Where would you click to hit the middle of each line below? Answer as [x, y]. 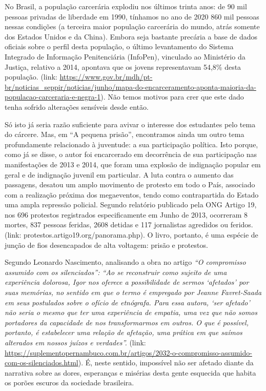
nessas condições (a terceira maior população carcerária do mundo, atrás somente [132, 26]
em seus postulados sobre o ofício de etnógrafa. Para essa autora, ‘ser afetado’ [127, 302]
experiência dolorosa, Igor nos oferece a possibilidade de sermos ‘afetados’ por [127, 282]
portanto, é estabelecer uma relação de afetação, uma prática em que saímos [124, 332]
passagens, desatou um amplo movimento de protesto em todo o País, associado [130, 184]
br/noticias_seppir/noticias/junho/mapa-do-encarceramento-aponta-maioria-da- [130, 86]
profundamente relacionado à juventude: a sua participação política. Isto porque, [131, 144]
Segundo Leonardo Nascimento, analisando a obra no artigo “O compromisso [125, 262]
